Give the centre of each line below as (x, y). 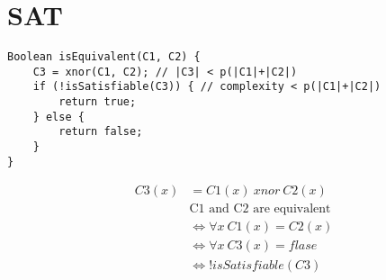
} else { (58, 117)
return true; (98, 102)
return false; (101, 132)
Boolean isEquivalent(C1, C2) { (104, 57)
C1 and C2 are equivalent (260, 209)
